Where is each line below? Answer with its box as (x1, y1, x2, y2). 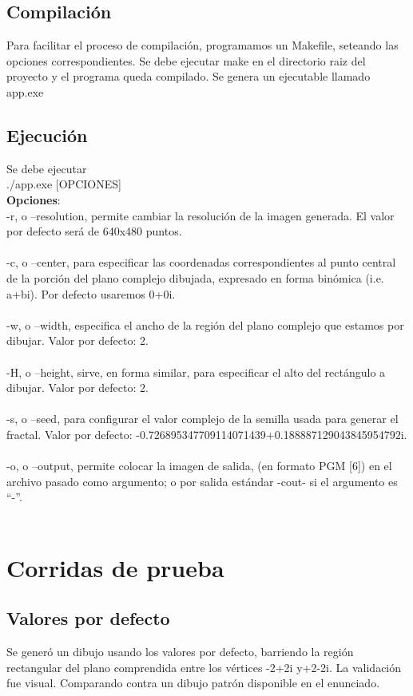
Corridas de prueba (6, 551, 224, 583)
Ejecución (6, 122, 88, 147)
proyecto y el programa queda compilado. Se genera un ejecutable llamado (6, 68, 371, 85)
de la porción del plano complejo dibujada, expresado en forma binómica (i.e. (6, 269, 384, 286)
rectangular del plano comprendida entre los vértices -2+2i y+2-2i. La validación (6, 658, 402, 675)
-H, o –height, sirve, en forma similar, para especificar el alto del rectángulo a (6, 363, 386, 380)
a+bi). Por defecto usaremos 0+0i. (6, 285, 176, 302)
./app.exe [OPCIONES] (6, 176, 121, 192)
